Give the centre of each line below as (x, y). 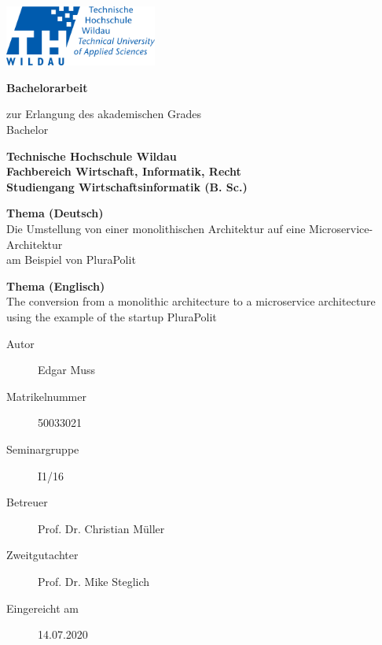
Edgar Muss (67, 370)
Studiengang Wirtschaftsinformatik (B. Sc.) (127, 186)
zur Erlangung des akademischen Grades (104, 114)
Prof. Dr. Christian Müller (101, 528)
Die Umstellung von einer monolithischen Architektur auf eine (156, 229)
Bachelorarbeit (47, 87)
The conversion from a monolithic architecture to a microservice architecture (191, 301)
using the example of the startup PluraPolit (112, 317)
